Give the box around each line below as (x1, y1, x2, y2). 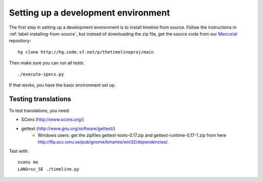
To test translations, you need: (9, 108, 70, 113)
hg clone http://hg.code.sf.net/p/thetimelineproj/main (18, 49, 154, 55)
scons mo (18, 160, 38, 165)
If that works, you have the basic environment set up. (9, 82, 116, 88)
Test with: (9, 148, 29, 154)
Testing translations (9, 95, 72, 103)
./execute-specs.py (18, 71, 64, 77)
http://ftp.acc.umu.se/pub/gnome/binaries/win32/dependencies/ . (38, 139, 169, 145)
